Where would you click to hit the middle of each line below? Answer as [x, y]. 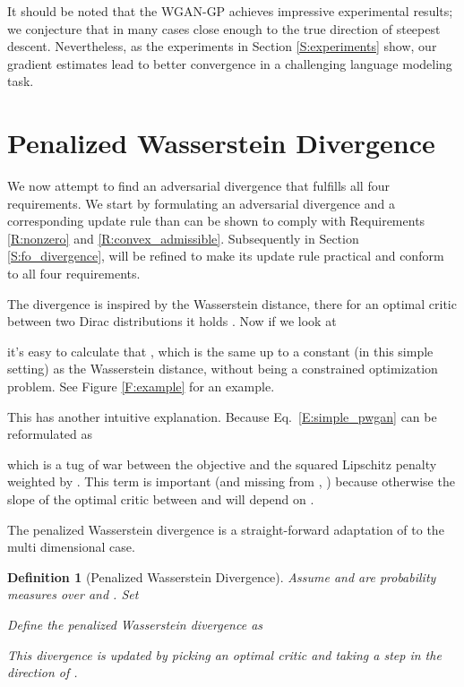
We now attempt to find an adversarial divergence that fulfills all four [198, 186]
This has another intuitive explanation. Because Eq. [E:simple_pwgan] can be [222, 416]
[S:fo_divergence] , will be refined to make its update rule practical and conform [226, 256]
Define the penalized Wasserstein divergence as [135, 624]
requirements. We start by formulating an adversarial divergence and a [201, 203]
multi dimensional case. [71, 547]
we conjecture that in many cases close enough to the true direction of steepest [224, 28]
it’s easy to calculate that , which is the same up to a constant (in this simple [220, 351]
